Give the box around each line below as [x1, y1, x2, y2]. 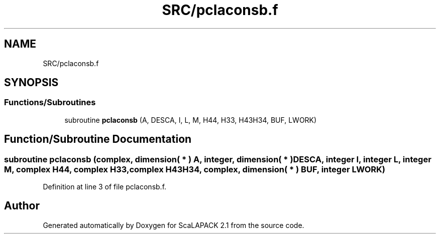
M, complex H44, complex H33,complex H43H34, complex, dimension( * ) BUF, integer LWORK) [4, 164, 385, 174]
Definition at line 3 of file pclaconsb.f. [43, 182, 167, 191]
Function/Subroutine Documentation [4, 133, 192, 146]
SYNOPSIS [4, 76, 59, 89]
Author [4, 199, 40, 212]
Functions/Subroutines [4, 97, 96, 108]
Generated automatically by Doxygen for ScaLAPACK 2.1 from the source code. [43, 220, 304, 229]
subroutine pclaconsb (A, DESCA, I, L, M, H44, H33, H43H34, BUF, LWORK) [64, 115, 317, 124]
